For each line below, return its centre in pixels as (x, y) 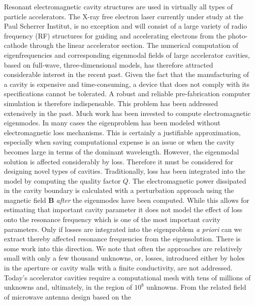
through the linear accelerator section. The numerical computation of (134, 45)
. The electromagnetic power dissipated (187, 180)
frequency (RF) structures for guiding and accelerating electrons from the (115, 35)
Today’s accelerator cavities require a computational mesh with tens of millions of (127, 277)
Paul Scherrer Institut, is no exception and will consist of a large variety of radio (126, 26)
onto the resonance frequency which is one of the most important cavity (112, 219)
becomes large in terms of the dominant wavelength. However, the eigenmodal (122, 151)
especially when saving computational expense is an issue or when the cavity (119, 142)
